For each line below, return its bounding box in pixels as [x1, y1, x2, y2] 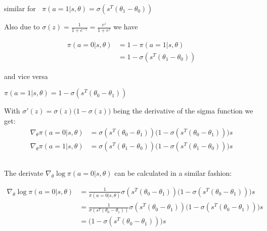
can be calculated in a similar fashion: [114, 168, 232, 178]
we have [113, 21, 138, 31]
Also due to [4, 21, 40, 31]
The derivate [4, 168, 43, 178]
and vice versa [4, 70, 48, 81]
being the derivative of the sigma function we [113, 105, 253, 116]
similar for [4, 3, 36, 13]
